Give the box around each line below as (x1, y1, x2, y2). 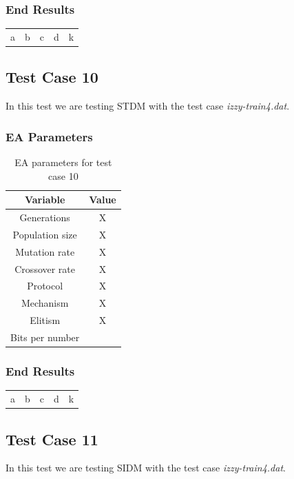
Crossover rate (14, 261, 76, 276)
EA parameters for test (14, 155, 112, 170)
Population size (12, 227, 77, 241)
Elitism (30, 313, 61, 327)
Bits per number (10, 330, 80, 345)
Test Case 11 (6, 428, 98, 449)
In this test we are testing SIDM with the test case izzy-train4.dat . (6, 460, 286, 475)
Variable (24, 192, 65, 207)
